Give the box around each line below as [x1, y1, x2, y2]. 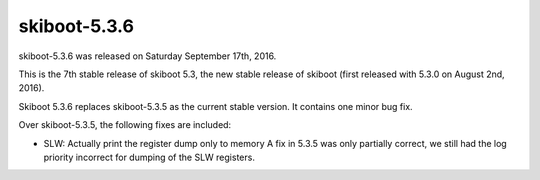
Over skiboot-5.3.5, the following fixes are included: [18, 119, 232, 131]
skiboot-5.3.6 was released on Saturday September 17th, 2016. [18, 50, 277, 62]
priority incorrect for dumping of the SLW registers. [43, 151, 255, 163]
